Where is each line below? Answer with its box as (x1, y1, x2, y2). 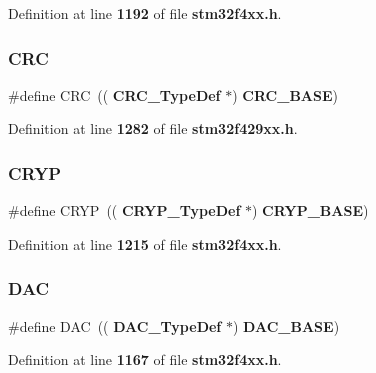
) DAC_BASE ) (232, 315, 340, 336)
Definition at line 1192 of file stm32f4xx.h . (8, 3, 282, 23)
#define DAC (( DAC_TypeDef (8, 315, 222, 336)
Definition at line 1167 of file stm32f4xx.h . (8, 349, 282, 370)
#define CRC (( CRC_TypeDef (8, 84, 221, 105)
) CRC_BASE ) (232, 84, 338, 105)
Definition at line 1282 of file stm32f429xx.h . (8, 118, 298, 139)
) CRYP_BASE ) (252, 200, 369, 221)
